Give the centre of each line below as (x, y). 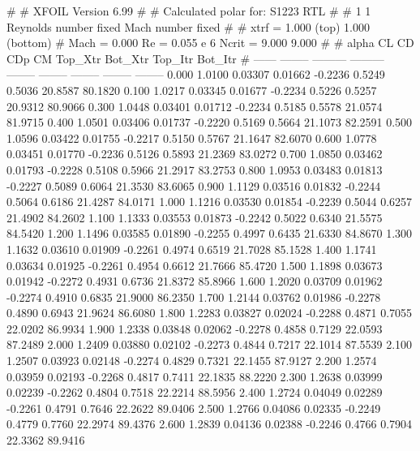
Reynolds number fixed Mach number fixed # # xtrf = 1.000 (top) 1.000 (189, 26)
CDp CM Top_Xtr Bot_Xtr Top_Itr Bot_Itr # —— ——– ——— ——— (195, 58)
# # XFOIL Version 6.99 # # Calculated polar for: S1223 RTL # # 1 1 (189, 11)
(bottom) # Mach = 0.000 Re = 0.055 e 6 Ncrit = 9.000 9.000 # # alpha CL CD (210, 43)
